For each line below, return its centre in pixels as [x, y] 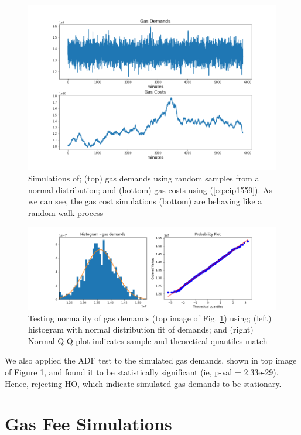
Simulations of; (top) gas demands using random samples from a [144, 178]
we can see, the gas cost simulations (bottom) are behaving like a [145, 201]
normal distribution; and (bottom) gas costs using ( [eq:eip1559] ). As [150, 189]
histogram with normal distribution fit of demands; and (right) [141, 329]
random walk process [66, 213]
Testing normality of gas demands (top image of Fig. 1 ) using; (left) [150, 318]
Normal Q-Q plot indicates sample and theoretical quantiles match [148, 340]
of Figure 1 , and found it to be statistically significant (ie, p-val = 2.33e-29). [142, 371]
